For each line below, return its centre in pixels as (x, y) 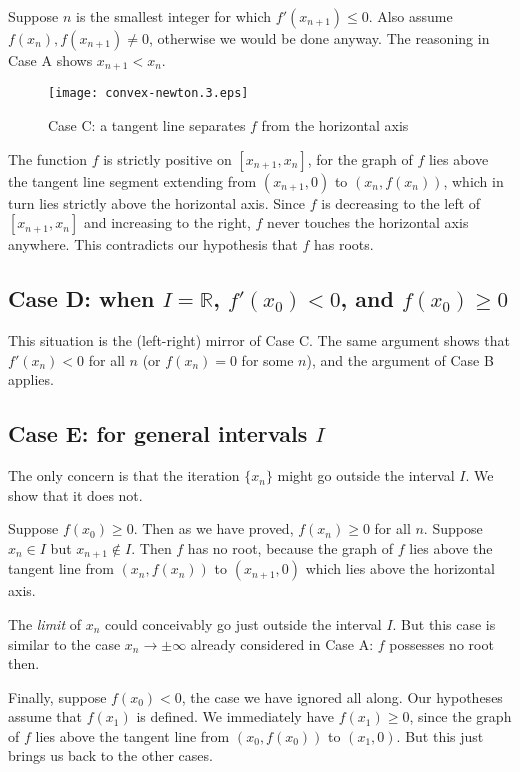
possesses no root (441, 643)
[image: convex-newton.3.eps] (148, 93)
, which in (473, 180)
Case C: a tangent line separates (147, 125)
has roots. (343, 244)
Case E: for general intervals (158, 433)
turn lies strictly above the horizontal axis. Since (157, 202)
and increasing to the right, (167, 222)
